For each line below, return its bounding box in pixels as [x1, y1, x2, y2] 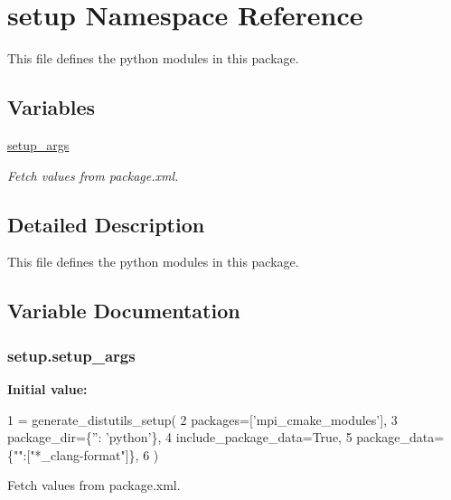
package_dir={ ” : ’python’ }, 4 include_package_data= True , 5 [7, 428, 352, 447]
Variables [7, 93, 96, 121]
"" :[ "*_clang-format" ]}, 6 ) [14, 445, 159, 464]
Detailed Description [7, 210, 205, 238]
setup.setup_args [7, 344, 136, 366]
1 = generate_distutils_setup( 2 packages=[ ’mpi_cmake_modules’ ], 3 [7, 410, 398, 429]
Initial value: [7, 379, 88, 398]
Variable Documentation [7, 297, 240, 325]
